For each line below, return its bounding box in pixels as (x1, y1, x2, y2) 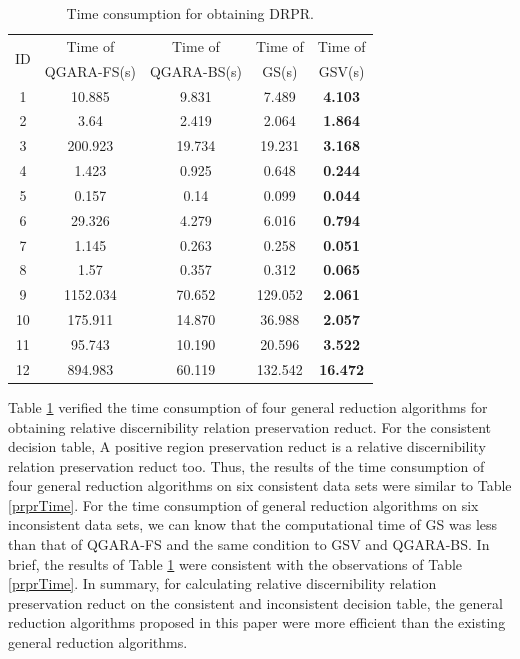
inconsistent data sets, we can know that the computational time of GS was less (8, 514, 498, 535)
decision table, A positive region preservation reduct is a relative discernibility (8, 436, 486, 457)
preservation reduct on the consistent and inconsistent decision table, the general (8, 592, 503, 613)
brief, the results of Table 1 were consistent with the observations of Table (8, 553, 463, 574)
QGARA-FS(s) (44, 60, 136, 81)
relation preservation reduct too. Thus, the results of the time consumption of (8, 455, 485, 476)
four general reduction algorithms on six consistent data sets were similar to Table (8, 475, 512, 496)
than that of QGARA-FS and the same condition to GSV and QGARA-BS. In (8, 534, 490, 555)
